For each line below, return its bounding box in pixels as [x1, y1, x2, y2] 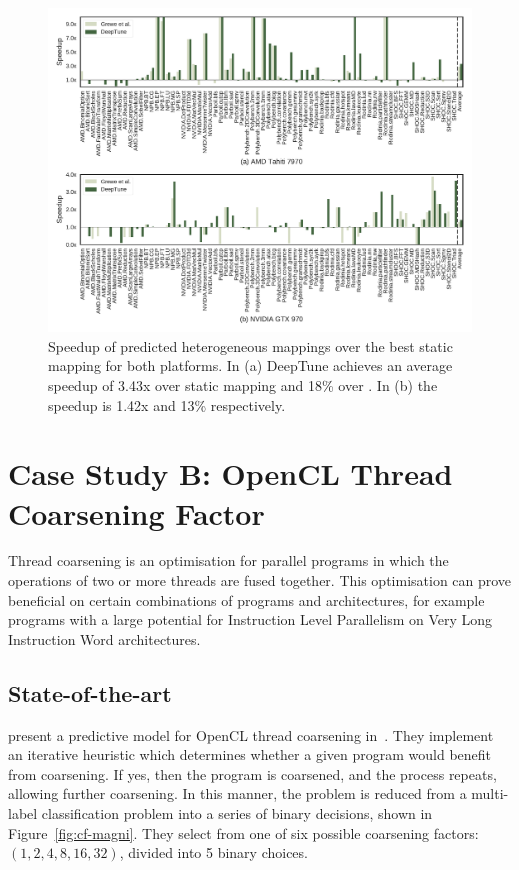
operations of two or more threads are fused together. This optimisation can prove [8, 570, 512, 591]
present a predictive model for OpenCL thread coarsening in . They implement [8, 724, 494, 745]
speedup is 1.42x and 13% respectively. [48, 394, 286, 415]
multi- [471, 783, 509, 804]
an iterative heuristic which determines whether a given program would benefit [8, 744, 491, 765]
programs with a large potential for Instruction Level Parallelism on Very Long [8, 609, 493, 630]
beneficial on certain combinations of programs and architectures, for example [8, 589, 485, 610]
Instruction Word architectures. [8, 628, 201, 649]
